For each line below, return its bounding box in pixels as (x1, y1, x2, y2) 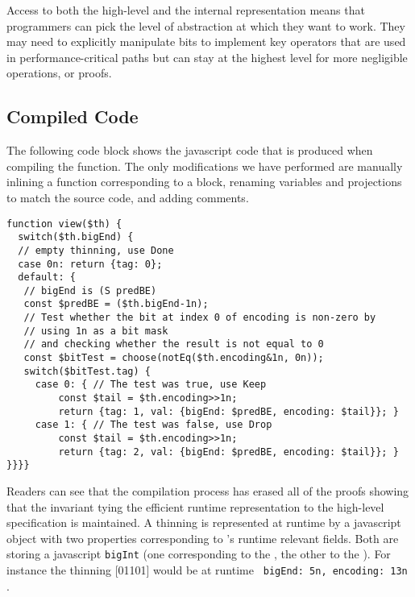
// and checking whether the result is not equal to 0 (23, 338, 324, 350)
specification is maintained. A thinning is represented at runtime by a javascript (6, 514, 401, 531)
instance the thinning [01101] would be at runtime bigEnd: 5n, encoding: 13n (6, 562, 408, 578)
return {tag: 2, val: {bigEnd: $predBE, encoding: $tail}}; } (58, 446, 399, 458)
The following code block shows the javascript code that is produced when (6, 142, 373, 159)
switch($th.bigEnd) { (18, 231, 134, 243)
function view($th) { (6, 218, 122, 230)
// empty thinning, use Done (18, 244, 174, 256)
